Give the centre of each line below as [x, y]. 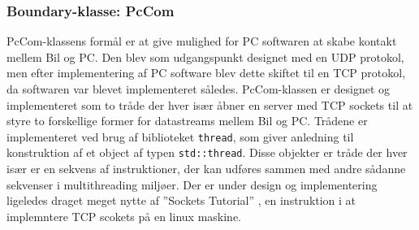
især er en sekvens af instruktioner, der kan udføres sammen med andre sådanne [206, 169]
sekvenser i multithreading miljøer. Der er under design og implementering [192, 184]
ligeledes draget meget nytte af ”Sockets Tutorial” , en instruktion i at [181, 200]
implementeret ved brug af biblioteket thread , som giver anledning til [180, 136]
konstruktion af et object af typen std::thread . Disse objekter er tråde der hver [207, 152]
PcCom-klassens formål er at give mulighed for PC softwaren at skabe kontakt [202, 41]
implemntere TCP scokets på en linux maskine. [124, 216]
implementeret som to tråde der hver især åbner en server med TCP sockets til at [210, 104]
